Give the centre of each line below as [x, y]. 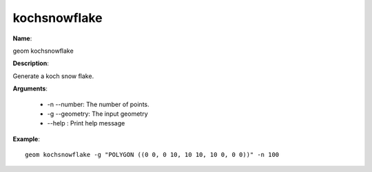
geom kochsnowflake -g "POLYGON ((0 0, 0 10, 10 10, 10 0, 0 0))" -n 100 [152, 155]
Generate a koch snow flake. [53, 76]
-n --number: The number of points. [98, 104]
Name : [22, 38]
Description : [31, 63]
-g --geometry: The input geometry [97, 114]
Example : [27, 139]
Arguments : [30, 88]
